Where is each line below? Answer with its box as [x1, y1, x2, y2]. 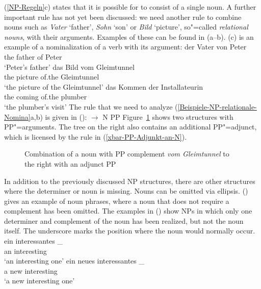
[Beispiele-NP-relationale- [177, 101, 257, 112]
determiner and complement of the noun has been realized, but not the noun [4, 215, 244, 226]
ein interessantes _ [4, 235, 63, 246]
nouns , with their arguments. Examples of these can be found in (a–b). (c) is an [4, 31, 254, 42]
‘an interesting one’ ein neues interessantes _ [4, 255, 144, 266]
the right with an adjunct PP [24, 158, 116, 169]
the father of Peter [4, 51, 62, 62]
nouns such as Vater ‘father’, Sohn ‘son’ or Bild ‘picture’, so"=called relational [4, 21, 248, 32]
